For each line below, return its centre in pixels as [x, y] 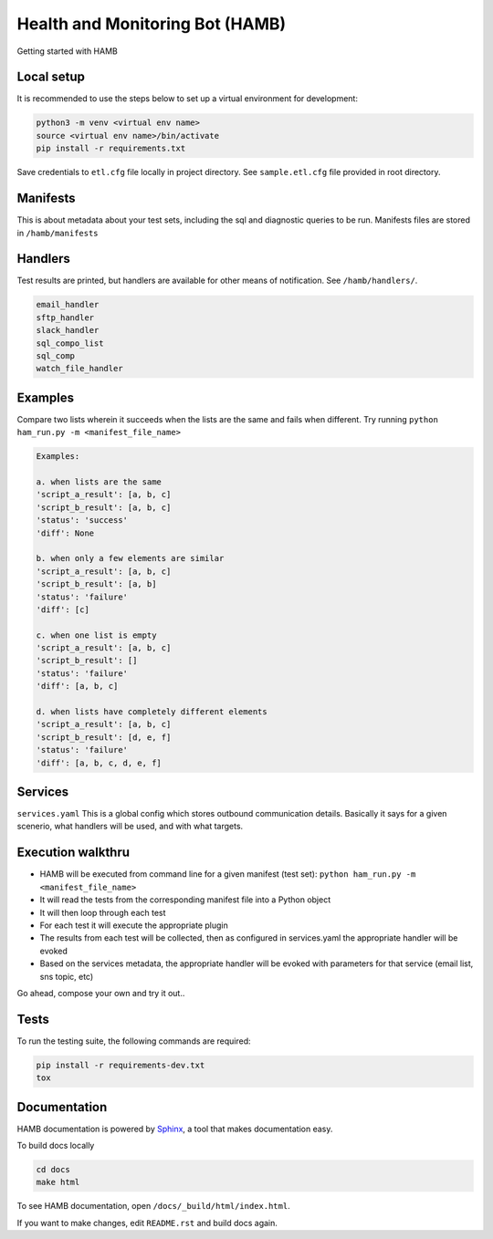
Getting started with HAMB [67, 51]
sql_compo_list [70, 343]
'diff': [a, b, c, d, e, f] [99, 763]
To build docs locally [56, 1146]
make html [58, 1182]
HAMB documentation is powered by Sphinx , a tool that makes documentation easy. [175, 1129]
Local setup [51, 77]
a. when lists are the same [99, 482]
